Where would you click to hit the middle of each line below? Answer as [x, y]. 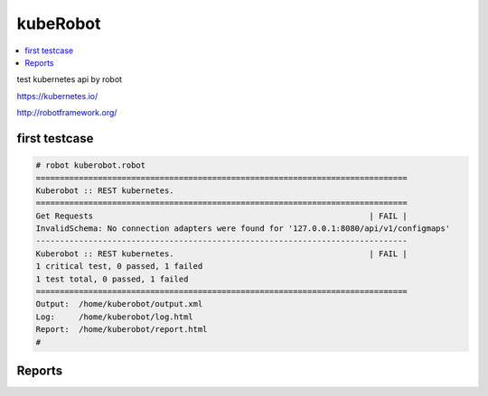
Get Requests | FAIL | [222, 216]
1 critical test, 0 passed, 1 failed [119, 267]
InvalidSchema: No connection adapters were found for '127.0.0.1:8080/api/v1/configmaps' [243, 229]
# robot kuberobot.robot [91, 166]
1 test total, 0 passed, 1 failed [112, 279]
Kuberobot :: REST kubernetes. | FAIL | [222, 253]
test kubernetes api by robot [69, 79]
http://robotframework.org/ [67, 113]
